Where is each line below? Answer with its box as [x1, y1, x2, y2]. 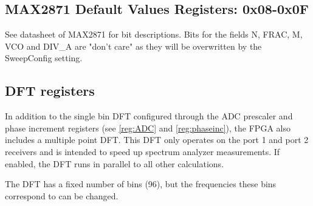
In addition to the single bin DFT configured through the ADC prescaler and [5, 110, 293, 122]
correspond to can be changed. [5, 189, 119, 202]
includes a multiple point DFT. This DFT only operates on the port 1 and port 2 [5, 133, 309, 146]
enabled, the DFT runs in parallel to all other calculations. [5, 157, 224, 170]
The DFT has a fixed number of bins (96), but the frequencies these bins [5, 178, 277, 190]
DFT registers [5, 81, 95, 100]
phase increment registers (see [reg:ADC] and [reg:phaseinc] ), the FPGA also [5, 121, 291, 134]
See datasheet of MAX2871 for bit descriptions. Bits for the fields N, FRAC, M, [5, 28, 303, 41]
